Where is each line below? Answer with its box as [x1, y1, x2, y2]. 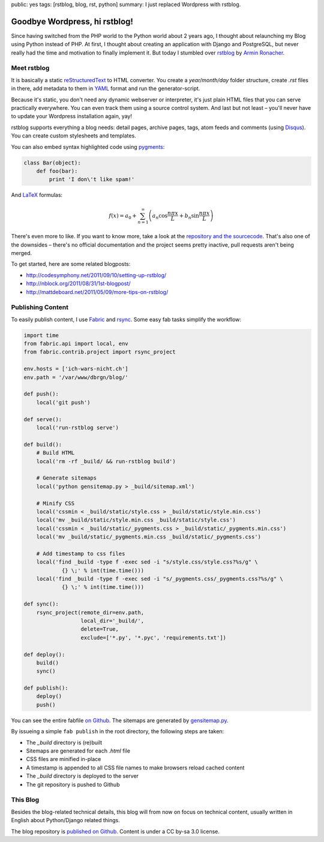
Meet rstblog [11, 64, 50, 72]
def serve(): [23, 416, 62, 423]
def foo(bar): [36, 167, 78, 174]
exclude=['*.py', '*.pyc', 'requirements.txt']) [80, 634, 227, 641]
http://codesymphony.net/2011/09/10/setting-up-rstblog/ [26, 271, 167, 278]
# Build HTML [36, 450, 75, 456]
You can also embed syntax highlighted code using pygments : [11, 143, 165, 150]
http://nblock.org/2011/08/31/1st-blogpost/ [26, 280, 131, 287]
